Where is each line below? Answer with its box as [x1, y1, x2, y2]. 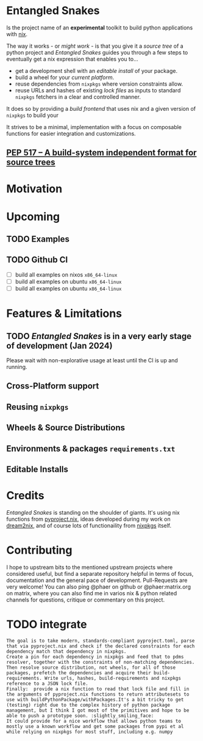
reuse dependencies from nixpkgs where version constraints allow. [15, 80, 183, 88]
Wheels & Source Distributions [6, 423, 126, 433]
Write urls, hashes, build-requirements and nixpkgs [45, 675, 182, 681]
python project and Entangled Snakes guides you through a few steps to [6, 48, 188, 56]
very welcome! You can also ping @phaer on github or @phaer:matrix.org [6, 583, 191, 590]
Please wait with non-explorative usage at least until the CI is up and [6, 357, 178, 364]
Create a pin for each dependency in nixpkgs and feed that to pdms [6, 653, 184, 660]
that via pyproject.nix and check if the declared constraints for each [6, 643, 195, 649]
